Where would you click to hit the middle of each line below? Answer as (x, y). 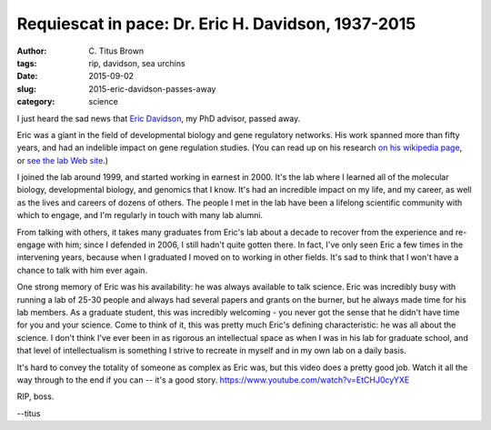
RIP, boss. (35, 396)
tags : (27, 63)
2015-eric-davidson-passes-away (152, 89)
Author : (32, 51)
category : (36, 102)
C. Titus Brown (116, 51)
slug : (26, 89)
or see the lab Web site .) (63, 160)
